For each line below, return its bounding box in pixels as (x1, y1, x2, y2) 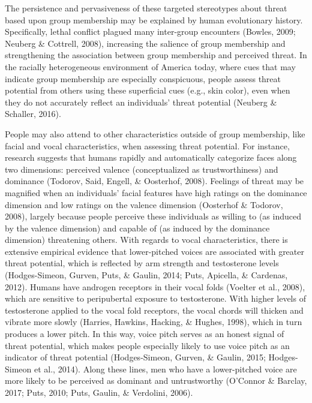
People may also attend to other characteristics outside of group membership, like (5, 127, 305, 140)
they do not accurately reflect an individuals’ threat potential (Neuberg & (5, 95, 277, 108)
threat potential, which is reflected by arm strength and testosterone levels (5, 257, 279, 269)
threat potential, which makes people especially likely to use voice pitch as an (5, 339, 290, 351)
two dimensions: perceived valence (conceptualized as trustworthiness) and (5, 163, 278, 175)
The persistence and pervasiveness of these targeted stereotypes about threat (5, 2, 287, 14)
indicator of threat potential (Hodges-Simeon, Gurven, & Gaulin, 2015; (5, 351, 266, 363)
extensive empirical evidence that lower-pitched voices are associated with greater (5, 245, 304, 257)
